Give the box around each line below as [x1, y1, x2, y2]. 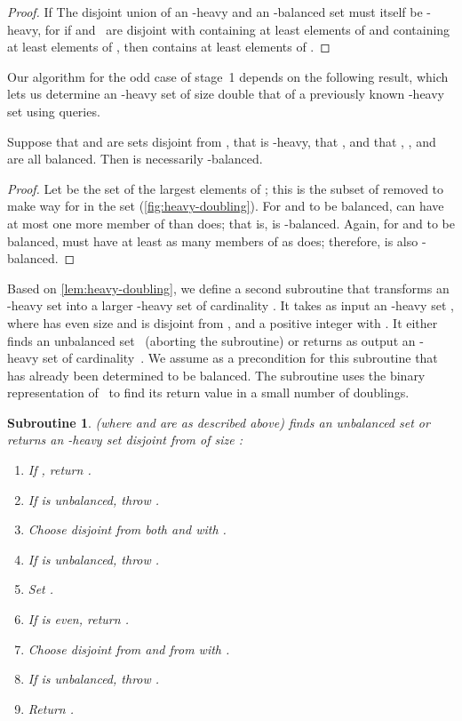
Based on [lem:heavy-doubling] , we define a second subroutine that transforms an [7, 278, 450, 297]
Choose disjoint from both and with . [28, 520, 227, 539]
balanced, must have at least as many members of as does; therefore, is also [7, 231, 418, 250]
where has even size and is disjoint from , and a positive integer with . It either [7, 313, 438, 332]
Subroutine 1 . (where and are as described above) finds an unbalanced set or [7, 413, 430, 431]
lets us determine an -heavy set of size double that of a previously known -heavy [7, 84, 444, 103]
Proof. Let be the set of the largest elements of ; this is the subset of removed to [7, 179, 444, 197]
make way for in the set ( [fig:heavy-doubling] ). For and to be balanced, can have [7, 196, 444, 215]
